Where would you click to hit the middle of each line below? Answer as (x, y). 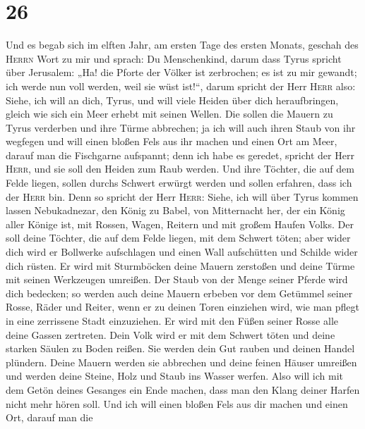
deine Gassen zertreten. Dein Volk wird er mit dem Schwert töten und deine (170, 334)
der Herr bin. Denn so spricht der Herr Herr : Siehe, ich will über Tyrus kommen (182, 196)
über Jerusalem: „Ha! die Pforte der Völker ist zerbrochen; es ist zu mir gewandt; (181, 72)
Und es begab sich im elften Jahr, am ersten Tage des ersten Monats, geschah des (182, 45)
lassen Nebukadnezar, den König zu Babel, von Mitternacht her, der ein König (175, 210)
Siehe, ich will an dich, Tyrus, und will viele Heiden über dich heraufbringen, (172, 100)
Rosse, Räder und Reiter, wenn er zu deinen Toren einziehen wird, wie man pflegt (183, 307)
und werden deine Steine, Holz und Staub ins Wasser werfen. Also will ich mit (174, 376)
